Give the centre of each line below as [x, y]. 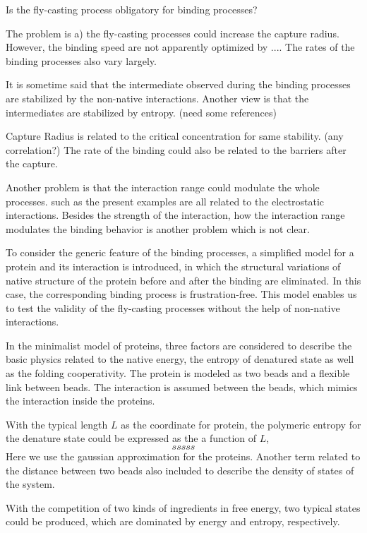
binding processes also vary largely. [81, 60]
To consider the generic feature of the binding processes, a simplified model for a [180, 252]
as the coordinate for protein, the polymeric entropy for [241, 424]
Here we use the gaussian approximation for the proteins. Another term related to [183, 456]
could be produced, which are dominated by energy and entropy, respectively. [173, 521]
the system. [30, 484]
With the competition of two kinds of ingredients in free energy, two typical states [183, 507]
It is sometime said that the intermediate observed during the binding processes [178, 84]
